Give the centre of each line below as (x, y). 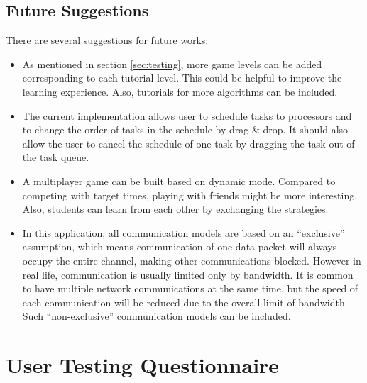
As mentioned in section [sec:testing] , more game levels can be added (172, 63)
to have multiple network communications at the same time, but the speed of (190, 288)
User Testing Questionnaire (143, 365)
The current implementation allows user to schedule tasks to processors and (187, 115)
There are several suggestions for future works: (107, 40)
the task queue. (56, 157)
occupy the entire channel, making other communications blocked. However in (192, 260)
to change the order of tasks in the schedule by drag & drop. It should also (185, 129)
